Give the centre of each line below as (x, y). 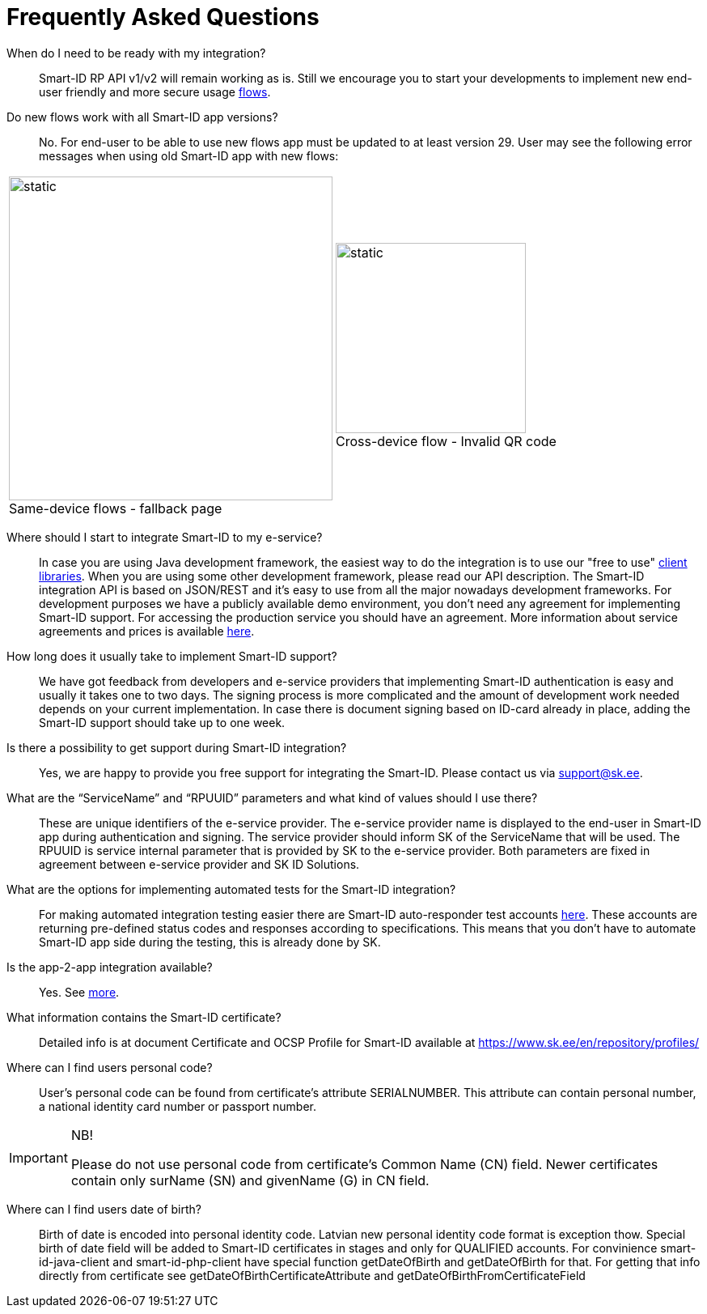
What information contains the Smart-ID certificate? (144, 1017)
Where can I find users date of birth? (104, 1209)
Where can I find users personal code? (110, 1067)
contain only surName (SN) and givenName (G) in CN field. (250, 1180)
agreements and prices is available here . (147, 631)
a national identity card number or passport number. (178, 1106)
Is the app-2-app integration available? (110, 967)
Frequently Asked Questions (163, 17)
